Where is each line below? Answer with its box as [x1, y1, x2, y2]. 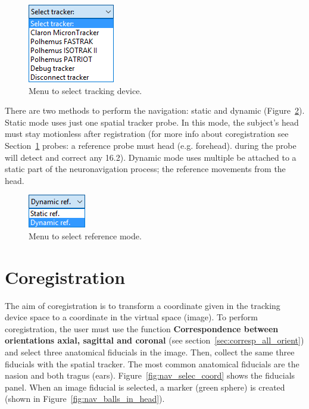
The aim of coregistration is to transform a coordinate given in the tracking [5, 299, 280, 311]
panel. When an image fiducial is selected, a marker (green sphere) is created [5, 380, 285, 393]
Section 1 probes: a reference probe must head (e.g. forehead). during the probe [5, 139, 296, 151]
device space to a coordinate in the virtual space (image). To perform [5, 311, 258, 323]
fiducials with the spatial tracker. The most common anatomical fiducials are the [5, 357, 299, 370]
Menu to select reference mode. [29, 229, 142, 242]
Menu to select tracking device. [29, 84, 142, 96]
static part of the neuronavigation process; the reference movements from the [5, 163, 286, 175]
